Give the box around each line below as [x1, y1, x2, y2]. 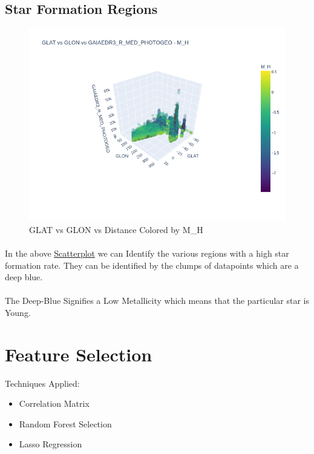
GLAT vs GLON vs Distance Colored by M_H [29, 223, 203, 235]
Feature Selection [5, 341, 152, 366]
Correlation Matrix [19, 397, 90, 410]
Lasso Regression [19, 438, 82, 450]
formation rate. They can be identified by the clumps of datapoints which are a [5, 258, 299, 271]
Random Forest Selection [19, 417, 112, 430]
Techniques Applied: [5, 377, 80, 389]
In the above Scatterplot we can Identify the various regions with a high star [5, 246, 289, 259]
